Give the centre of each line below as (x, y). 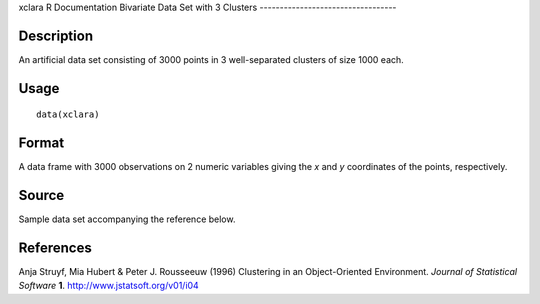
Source (41, 195)
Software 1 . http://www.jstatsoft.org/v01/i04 (108, 286)
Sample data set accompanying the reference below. (127, 219)
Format (41, 143)
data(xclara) (68, 114)
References (55, 247)
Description (56, 35)
